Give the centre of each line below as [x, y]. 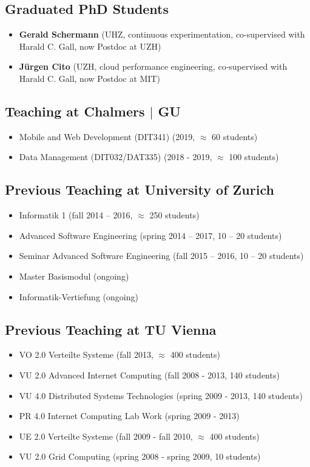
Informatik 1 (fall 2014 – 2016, [76, 215]
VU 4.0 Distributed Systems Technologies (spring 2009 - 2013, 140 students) [161, 395]
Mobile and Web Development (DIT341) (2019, [107, 136]
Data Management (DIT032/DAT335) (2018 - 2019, [116, 157]
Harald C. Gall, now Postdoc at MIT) [89, 78]
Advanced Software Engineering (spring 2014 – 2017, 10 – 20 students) [150, 235]
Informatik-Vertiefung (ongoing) [79, 296]
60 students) [235, 136]
